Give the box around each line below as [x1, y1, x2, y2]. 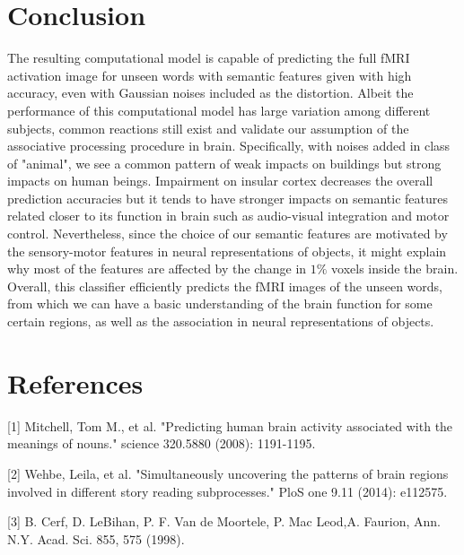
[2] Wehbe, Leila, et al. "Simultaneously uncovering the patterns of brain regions [7, 464, 449, 482]
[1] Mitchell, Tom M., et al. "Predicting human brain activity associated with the [7, 416, 453, 435]
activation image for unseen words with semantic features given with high [7, 65, 412, 84]
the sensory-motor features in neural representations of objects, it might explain [7, 241, 447, 260]
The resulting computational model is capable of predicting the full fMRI [7, 48, 410, 67]
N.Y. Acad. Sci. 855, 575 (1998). [7, 529, 185, 548]
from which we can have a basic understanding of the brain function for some [7, 294, 433, 313]
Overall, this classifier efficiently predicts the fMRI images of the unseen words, [7, 276, 443, 295]
